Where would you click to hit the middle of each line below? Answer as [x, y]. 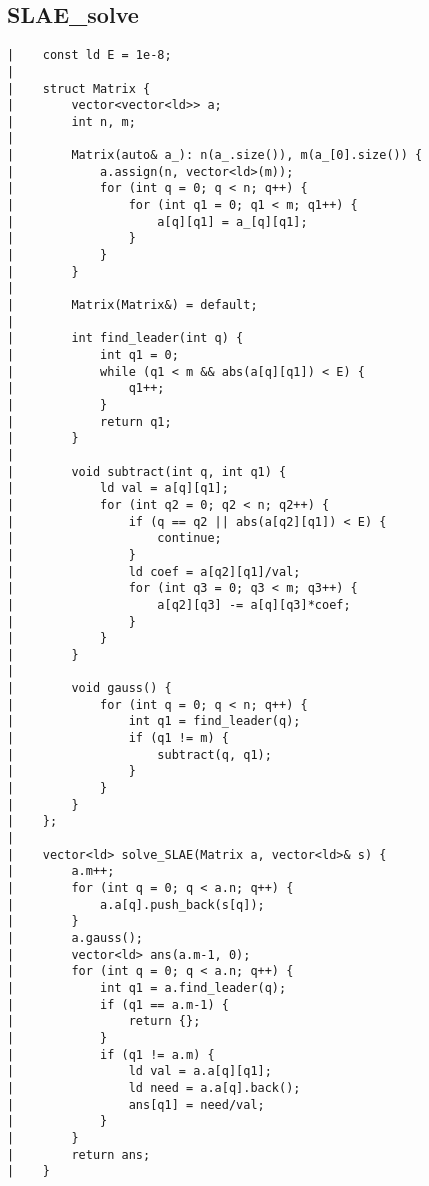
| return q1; [89, 421]
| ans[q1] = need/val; [136, 1104]
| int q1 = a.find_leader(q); [147, 987]
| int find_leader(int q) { [125, 338]
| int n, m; [71, 121]
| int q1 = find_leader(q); [154, 721]
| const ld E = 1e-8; [89, 55]
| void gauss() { [89, 688]
